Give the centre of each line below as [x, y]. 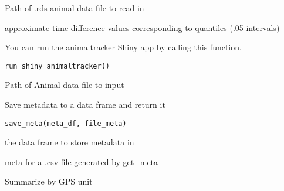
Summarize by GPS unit [49, 181]
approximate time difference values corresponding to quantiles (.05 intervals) [142, 27]
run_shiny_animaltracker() [57, 66]
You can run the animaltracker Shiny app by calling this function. [123, 47]
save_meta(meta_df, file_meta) [66, 123]
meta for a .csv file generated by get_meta [82, 161]
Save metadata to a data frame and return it [85, 105]
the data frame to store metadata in [70, 142]
